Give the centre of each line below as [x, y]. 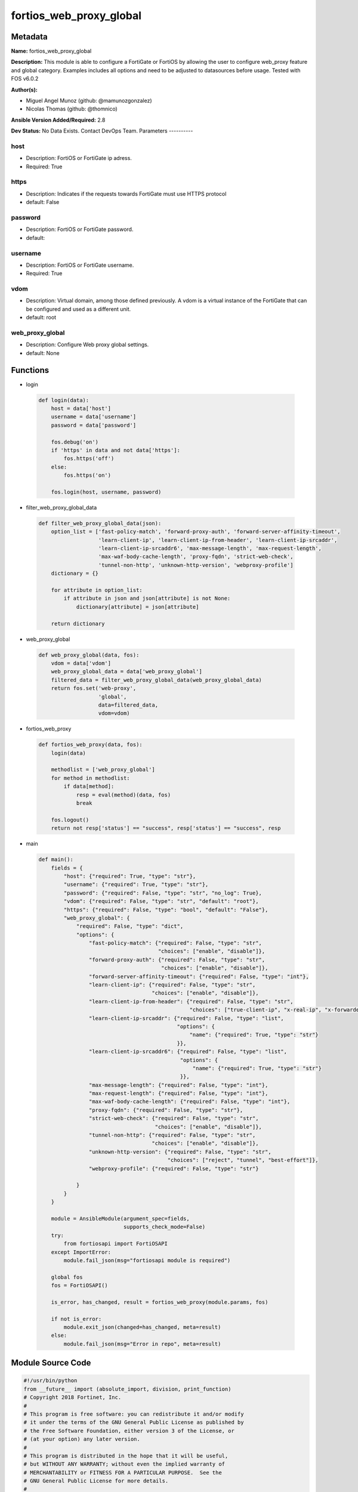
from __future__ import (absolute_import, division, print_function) [127, 1389]
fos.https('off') [89, 459]
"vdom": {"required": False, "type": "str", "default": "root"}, [161, 901]
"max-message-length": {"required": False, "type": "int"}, [178, 1085]
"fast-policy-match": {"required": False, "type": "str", [175, 943]
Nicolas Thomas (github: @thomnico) [72, 109]
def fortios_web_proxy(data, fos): [90, 745]
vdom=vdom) [114, 713]
